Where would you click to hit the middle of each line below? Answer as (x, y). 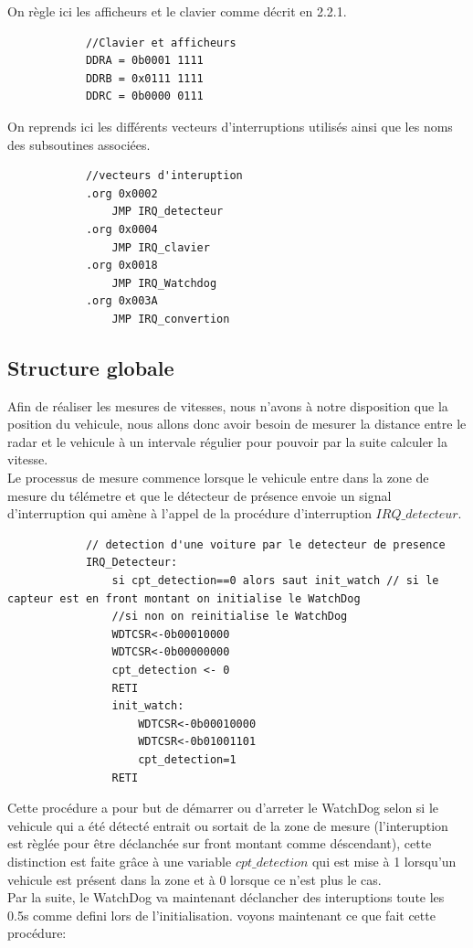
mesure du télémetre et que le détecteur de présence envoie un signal (200, 495)
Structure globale (91, 367)
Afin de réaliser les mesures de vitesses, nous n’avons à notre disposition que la (228, 405)
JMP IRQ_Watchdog (164, 283)
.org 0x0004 (121, 229)
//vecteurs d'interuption (164, 176)
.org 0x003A (121, 301)
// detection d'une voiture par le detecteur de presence (265, 544)
